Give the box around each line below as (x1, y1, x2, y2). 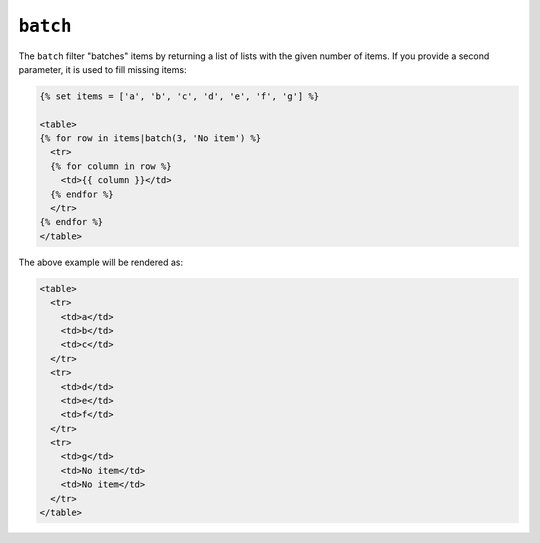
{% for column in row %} (50, 160, 172, 172)
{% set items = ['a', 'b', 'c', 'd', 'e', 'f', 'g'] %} (39, 90, 320, 102)
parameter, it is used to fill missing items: (18, 63, 187, 75)
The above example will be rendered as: (18, 256, 184, 268)
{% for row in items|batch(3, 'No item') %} (39, 133, 262, 144)
